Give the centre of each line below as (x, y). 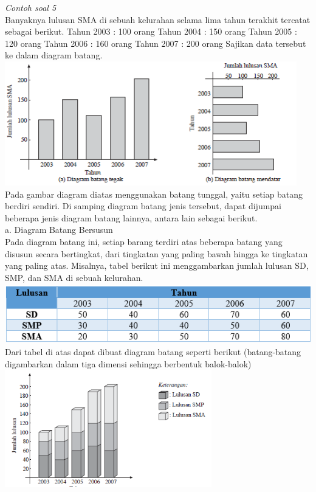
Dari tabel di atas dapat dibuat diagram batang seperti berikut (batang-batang (153, 352)
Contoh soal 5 (31, 7)
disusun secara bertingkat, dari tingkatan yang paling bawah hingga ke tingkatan (156, 253)
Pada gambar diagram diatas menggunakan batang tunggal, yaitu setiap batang (154, 194)
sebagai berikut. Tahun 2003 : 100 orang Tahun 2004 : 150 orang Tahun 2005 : (151, 31)
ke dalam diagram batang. (54, 55)
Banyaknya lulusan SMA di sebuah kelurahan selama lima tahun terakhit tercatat (158, 19)
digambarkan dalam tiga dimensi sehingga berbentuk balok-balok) (128, 363)
